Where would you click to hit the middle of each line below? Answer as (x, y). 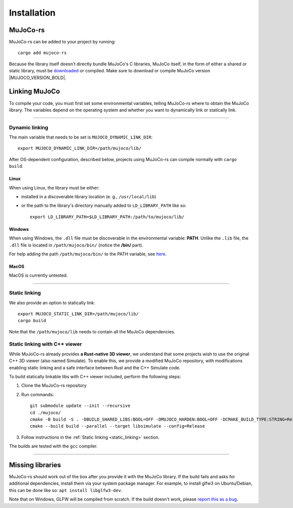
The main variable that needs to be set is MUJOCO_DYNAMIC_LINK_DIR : (81, 137)
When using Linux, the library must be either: (54, 187)
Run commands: (38, 394)
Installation (32, 13)
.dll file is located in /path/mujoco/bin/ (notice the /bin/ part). (76, 245)
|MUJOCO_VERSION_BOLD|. (38, 78)
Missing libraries (35, 465)
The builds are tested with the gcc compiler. (53, 446)
